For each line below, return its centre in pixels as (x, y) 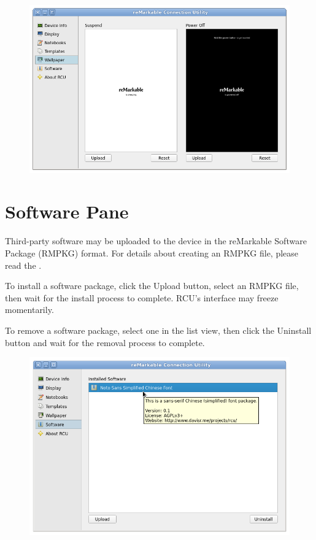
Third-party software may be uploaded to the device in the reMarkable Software (156, 241)
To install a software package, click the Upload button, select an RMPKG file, (152, 286)
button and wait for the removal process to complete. (105, 342)
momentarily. (29, 310)
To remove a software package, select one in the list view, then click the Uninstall (158, 330)
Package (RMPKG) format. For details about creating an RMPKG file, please (152, 253)
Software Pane (67, 211)
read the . (23, 265)
